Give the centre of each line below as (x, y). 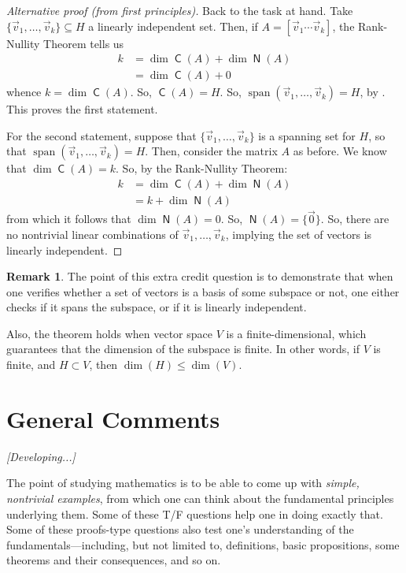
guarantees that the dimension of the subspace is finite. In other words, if (183, 349)
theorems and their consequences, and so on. (114, 560)
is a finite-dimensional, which (296, 333)
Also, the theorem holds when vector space (109, 333)
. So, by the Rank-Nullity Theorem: (202, 168)
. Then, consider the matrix (211, 151)
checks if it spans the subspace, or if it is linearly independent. (157, 307)
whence (24, 92)
